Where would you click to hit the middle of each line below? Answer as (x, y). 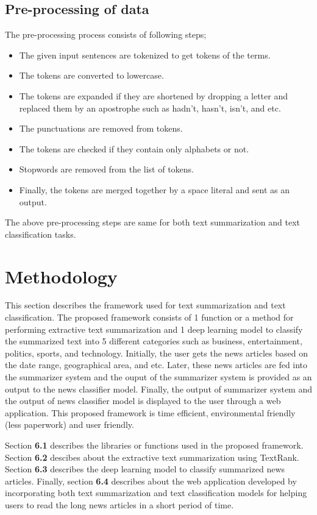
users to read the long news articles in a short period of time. (119, 504)
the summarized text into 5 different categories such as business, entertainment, (154, 341)
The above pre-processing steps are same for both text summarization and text (153, 222)
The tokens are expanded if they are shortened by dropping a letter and (153, 95)
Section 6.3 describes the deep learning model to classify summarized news (145, 469)
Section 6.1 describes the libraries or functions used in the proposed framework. (154, 445)
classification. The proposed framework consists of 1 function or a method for (149, 317)
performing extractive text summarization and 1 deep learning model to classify (154, 329)
